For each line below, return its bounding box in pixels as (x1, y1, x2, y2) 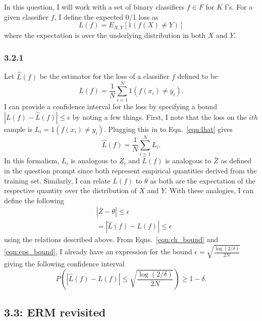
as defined (221, 155, 251, 166)
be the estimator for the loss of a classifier (39, 71, 170, 81)
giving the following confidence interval (4, 258, 125, 268)
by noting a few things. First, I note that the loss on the (72, 111, 247, 122)
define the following (4, 195, 65, 205)
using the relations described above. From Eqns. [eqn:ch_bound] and (4, 234, 219, 245)
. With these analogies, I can (165, 185, 254, 196)
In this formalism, (4, 155, 60, 166)
